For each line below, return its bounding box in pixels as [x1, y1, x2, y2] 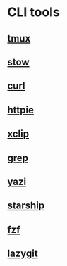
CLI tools [7, 4, 60, 20]
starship [7, 200, 45, 212]
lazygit [7, 248, 38, 260]
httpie [7, 103, 34, 116]
